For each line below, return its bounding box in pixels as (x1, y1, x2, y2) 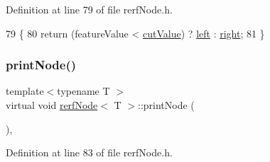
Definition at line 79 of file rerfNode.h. (6, 2, 173, 16)
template (6, 83, 44, 98)
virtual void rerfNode (6, 98, 98, 112)
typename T (57, 83, 110, 98)
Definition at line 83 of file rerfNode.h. (6, 145, 173, 160)
